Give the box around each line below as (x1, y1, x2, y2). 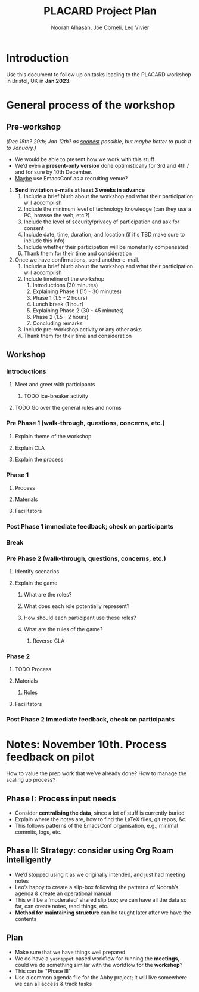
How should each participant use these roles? (23, 614, 136, 622)
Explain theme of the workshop (14, 432, 92, 440)
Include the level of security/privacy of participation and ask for (23, 218, 180, 225)
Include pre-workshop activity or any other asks (23, 325, 142, 333)
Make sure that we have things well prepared (14, 948, 126, 956)
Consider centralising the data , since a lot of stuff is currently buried (14, 809, 185, 816)
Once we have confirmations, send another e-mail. (14, 256, 140, 263)
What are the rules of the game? (23, 626, 103, 633)
